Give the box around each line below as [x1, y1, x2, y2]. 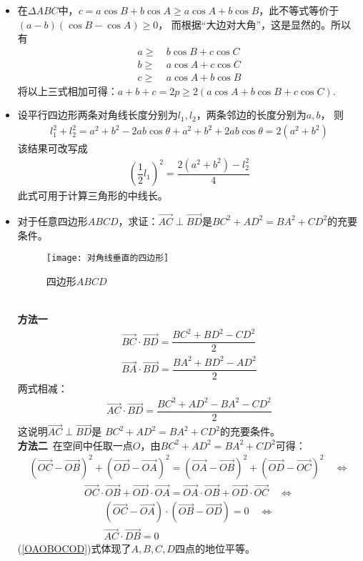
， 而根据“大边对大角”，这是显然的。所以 [158, 16, 352, 31]
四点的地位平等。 [174, 541, 255, 556]
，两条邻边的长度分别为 [196, 107, 307, 122]
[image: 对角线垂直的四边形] [46, 253, 169, 264]
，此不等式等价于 [259, 3, 339, 17]
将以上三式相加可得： [17, 83, 118, 98]
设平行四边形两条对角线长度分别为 [17, 107, 178, 122]
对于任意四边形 [17, 213, 88, 228]
